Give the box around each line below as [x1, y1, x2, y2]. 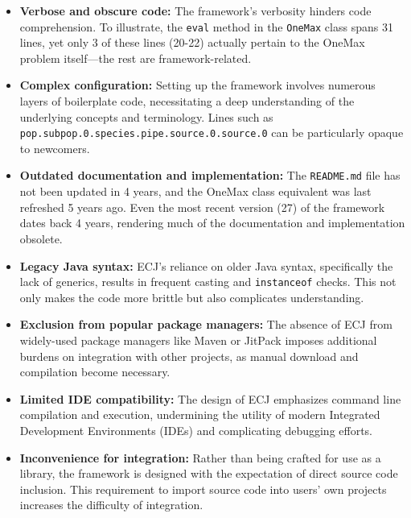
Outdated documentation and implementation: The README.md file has [19, 167, 401, 184]
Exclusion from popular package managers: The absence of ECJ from [19, 316, 393, 333]
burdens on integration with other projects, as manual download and [19, 347, 359, 364]
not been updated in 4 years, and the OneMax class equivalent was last [19, 183, 372, 200]
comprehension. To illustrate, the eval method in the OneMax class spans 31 [19, 18, 393, 35]
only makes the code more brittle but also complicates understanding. [19, 288, 364, 305]
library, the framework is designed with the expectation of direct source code [19, 465, 398, 482]
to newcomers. [19, 139, 90, 156]
